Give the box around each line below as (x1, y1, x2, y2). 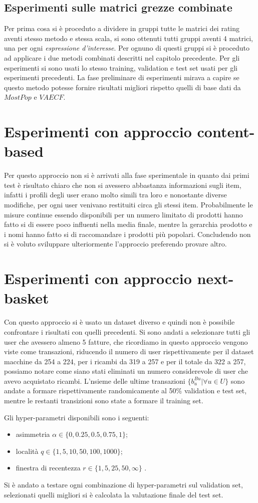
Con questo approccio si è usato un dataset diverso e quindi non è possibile (4, 317, 235, 327)
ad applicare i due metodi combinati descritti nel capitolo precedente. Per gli (4, 52, 240, 63)
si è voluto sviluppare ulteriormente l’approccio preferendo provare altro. (4, 238, 227, 249)
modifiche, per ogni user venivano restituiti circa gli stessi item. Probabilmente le (4, 199, 253, 210)
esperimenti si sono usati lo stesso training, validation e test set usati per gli (4, 62, 237, 73)
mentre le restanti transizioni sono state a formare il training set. (4, 395, 203, 406)
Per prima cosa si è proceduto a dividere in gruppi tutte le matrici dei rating (4, 23, 240, 34)
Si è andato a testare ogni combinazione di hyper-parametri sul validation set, (4, 479, 243, 490)
